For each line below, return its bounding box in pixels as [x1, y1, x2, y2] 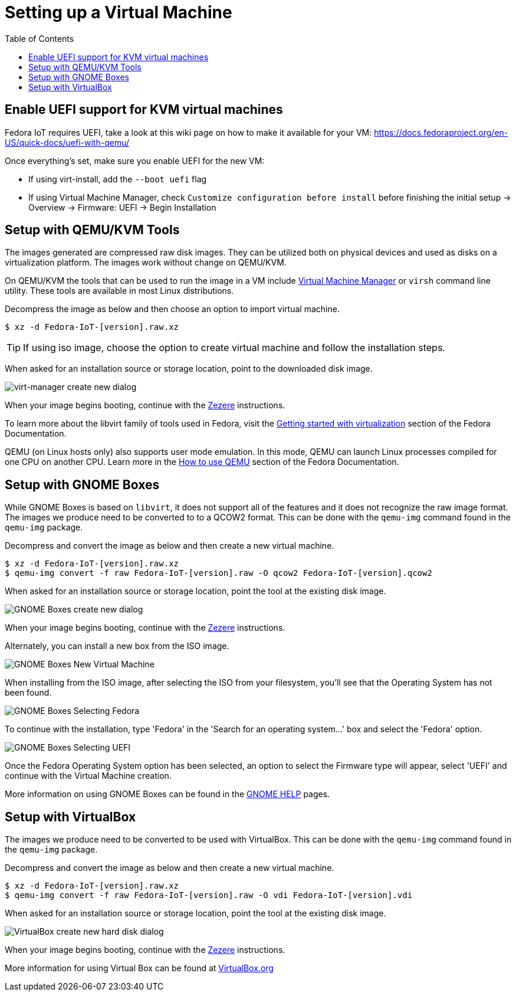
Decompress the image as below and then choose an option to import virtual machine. [5, 304, 340, 314]
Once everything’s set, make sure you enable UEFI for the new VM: [5, 155, 265, 166]
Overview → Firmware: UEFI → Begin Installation [28, 202, 216, 212]
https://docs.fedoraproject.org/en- [374, 127, 508, 137]
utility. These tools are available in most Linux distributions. [5, 286, 234, 296]
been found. [5, 687, 52, 698]
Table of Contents [5, 33, 74, 44]
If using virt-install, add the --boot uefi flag [28, 173, 207, 184]
